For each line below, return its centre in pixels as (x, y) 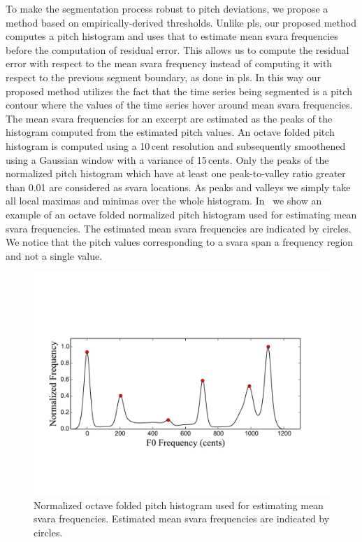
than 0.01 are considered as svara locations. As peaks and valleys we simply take (178, 187)
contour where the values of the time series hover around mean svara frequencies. (179, 105)
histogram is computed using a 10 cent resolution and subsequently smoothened (176, 145)
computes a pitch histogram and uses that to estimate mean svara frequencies (172, 36)
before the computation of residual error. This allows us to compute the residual (178, 49)
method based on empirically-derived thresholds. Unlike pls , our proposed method (181, 22)
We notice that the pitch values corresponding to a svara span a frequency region (180, 242)
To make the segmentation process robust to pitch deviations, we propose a (167, 8)
